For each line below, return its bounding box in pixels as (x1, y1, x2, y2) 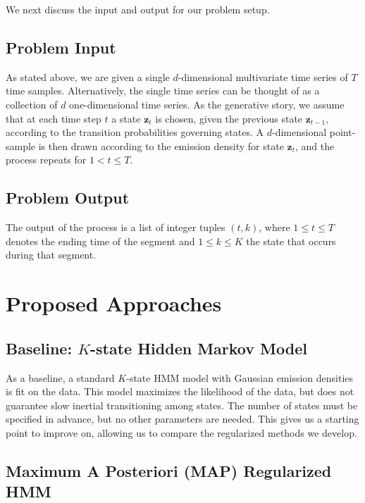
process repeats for (6, 152, 87, 167)
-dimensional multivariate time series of (178, 69, 348, 84)
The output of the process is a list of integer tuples (6, 220, 225, 235)
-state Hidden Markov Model (90, 337, 307, 359)
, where (259, 220, 290, 235)
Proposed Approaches (6, 289, 222, 318)
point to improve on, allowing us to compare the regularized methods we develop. (6, 425, 357, 440)
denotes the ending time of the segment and (6, 233, 195, 248)
